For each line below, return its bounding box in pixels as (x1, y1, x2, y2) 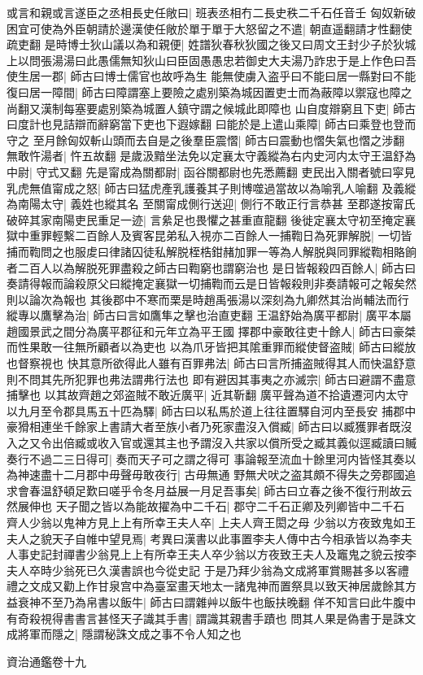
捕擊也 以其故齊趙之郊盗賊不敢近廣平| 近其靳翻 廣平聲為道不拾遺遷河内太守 (7, 386, 408, 403)
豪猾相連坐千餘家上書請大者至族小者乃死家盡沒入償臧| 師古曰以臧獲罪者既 (7, 418, 401, 435)
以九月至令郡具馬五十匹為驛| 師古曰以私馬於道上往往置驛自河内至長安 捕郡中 (7, 402, 416, 419)
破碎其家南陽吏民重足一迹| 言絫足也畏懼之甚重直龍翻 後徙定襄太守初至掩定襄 (7, 211, 416, 228)
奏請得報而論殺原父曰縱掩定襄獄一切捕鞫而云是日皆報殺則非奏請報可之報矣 (7, 275, 405, 292)
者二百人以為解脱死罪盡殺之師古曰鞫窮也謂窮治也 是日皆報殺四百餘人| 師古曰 (7, 259, 416, 276)
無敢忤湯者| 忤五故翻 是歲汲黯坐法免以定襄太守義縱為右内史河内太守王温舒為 (7, 147, 416, 164)
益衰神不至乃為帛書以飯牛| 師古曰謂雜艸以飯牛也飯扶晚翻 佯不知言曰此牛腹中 (7, 593, 416, 610)
